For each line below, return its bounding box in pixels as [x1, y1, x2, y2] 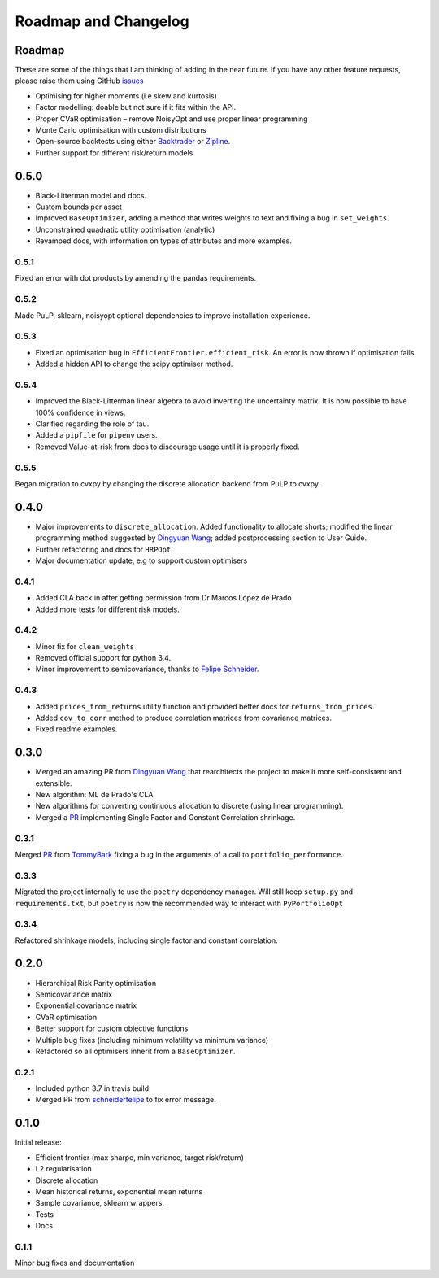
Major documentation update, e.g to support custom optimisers [35, 556, 248, 565]
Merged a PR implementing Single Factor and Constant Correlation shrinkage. [35, 812, 296, 822]
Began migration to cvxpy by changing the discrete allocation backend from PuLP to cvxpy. [15, 478, 321, 488]
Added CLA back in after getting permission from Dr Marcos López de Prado [35, 593, 292, 603]
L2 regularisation [35, 1164, 93, 1174]
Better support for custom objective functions [35, 1023, 189, 1033]
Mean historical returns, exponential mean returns [35, 1186, 203, 1196]
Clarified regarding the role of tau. [35, 419, 150, 429]
